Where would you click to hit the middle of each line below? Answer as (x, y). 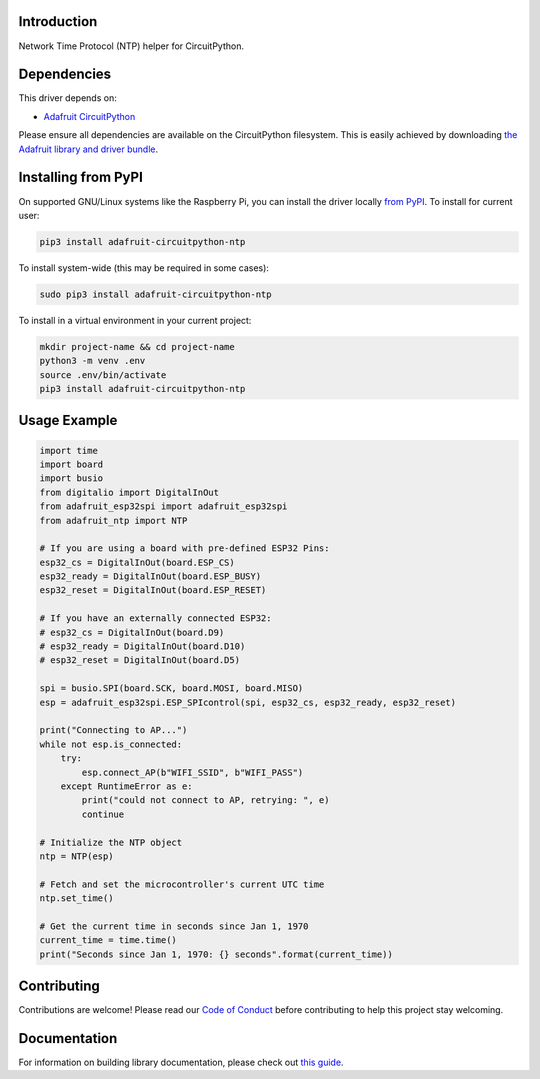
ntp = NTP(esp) (76, 856)
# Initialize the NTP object (111, 842)
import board (71, 464)
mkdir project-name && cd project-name (137, 346)
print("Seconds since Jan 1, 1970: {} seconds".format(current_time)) (216, 954)
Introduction (58, 21)
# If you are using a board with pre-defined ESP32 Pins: (184, 548)
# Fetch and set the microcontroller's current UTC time (182, 884)
